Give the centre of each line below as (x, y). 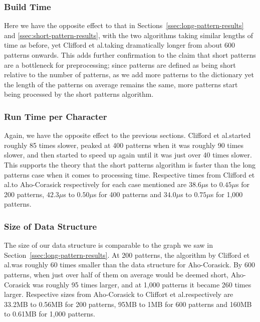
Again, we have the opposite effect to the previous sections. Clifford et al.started (127, 135)
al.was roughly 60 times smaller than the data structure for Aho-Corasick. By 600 (129, 265)
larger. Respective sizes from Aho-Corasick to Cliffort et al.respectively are (119, 294)
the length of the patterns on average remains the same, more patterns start (121, 84)
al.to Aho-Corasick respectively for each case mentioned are (95, 184)
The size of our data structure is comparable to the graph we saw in (108, 245)
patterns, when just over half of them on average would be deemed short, (116, 274)
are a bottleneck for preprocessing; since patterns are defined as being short (120, 64)
